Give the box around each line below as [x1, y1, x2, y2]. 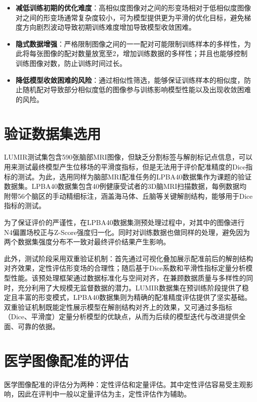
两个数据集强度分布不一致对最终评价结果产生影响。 [4, 236, 170, 247]
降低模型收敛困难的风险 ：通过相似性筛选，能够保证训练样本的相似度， [15, 74, 244, 85]
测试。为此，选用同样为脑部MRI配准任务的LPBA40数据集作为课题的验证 [17, 171, 252, 181]
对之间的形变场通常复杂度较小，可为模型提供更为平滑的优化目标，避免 [15, 12, 244, 22]
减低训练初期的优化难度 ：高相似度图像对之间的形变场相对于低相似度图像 [15, 2, 251, 12]
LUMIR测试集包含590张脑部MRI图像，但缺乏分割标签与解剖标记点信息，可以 [4, 152, 253, 162]
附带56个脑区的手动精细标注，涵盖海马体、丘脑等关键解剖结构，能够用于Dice [4, 190, 253, 201]
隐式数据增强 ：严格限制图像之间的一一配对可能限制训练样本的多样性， [15, 38, 244, 49]
